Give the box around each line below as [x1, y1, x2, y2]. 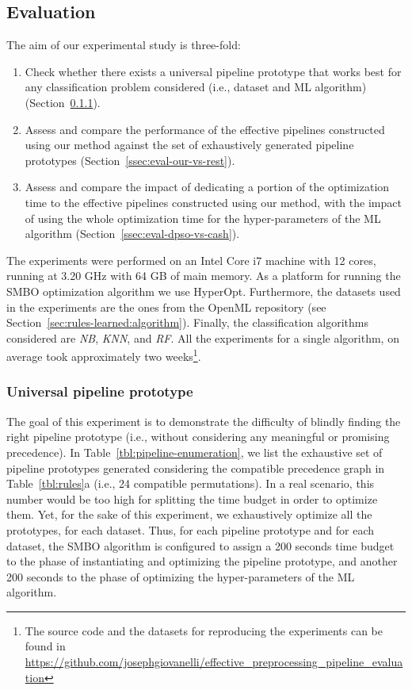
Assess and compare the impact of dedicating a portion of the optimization [25, 178, 390, 195]
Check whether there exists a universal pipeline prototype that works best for [25, 63, 402, 79]
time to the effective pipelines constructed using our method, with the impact [25, 194, 402, 210]
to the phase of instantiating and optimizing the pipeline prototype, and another [6, 553, 398, 569]
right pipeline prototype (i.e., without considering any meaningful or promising [6, 428, 390, 445]
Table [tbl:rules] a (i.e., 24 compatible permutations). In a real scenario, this [6, 475, 375, 492]
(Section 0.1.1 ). [25, 94, 101, 110]
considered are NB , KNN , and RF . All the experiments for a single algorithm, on [6, 329, 399, 346]
